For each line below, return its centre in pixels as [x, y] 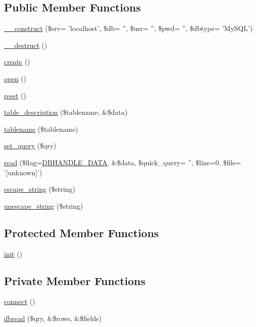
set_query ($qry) [30, 146]
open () [15, 78]
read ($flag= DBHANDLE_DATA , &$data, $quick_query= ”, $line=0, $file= [123, 162]
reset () [15, 95]
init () [13, 253]
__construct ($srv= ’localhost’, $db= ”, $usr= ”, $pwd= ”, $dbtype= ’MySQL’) [128, 28]
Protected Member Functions [82, 232]
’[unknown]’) [23, 172]
